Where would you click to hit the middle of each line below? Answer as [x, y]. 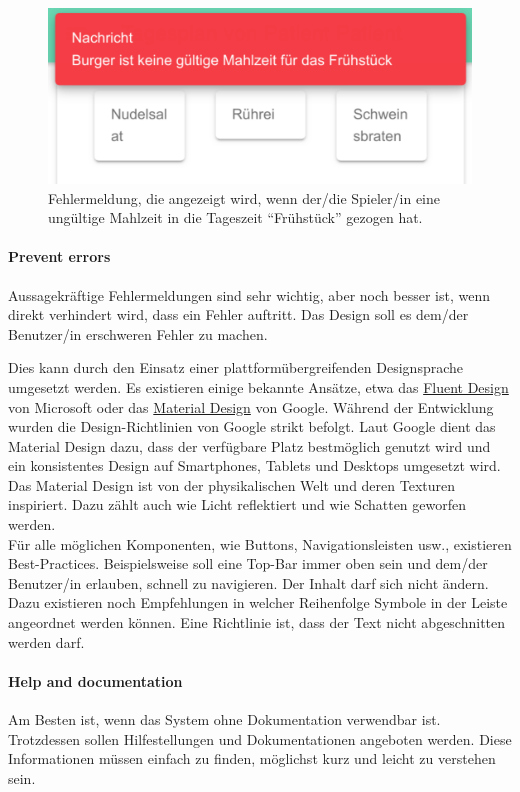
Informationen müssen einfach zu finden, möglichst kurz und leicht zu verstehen [252, 758]
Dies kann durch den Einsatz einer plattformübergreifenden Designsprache [235, 367]
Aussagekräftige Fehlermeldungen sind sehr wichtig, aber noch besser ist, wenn [249, 294]
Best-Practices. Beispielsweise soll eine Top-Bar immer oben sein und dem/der [248, 563]
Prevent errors [59, 256]
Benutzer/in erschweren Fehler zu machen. [138, 333]
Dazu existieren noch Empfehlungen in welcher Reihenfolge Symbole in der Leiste [258, 602]
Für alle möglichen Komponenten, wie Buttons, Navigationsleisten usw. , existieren [260, 543]
